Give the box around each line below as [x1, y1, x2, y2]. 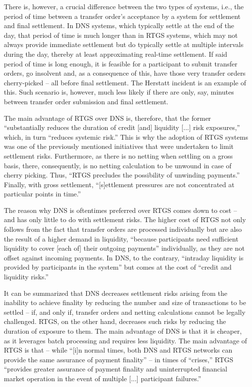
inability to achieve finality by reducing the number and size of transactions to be [4, 297, 246, 307]
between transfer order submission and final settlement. [4, 96, 169, 106]
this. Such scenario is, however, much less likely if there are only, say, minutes [4, 87, 234, 97]
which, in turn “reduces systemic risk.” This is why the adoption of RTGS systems [4, 131, 248, 142]
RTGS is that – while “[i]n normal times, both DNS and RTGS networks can [4, 345, 233, 355]
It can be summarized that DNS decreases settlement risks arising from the [4, 288, 227, 298]
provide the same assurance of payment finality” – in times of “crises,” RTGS [4, 354, 234, 364]
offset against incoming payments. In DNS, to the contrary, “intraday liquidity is [4, 252, 244, 262]
